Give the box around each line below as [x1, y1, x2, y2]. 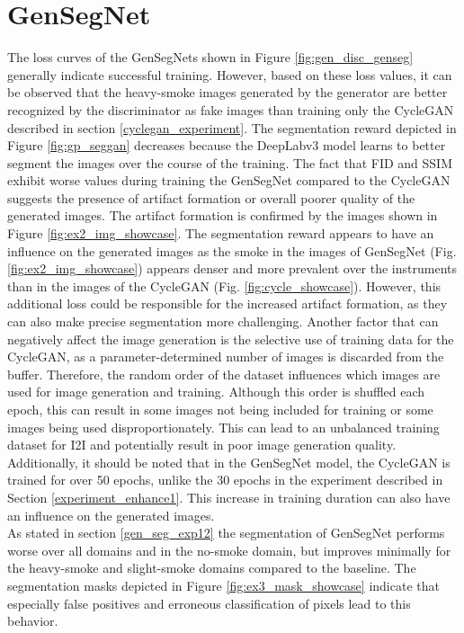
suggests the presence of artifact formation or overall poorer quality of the [7, 188, 415, 207]
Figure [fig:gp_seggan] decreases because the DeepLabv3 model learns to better [7, 136, 446, 155]
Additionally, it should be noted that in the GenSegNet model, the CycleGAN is [7, 452, 451, 471]
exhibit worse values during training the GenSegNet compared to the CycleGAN [7, 171, 451, 190]
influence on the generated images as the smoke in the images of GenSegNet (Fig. [7, 241, 457, 260]
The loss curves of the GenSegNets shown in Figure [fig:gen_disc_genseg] [7, 48, 414, 67]
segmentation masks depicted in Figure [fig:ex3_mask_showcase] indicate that [7, 575, 440, 594]
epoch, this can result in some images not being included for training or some [7, 400, 433, 418]
